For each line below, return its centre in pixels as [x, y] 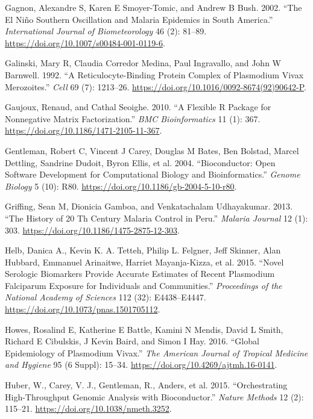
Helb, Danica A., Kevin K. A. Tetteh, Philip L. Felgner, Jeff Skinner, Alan [143, 250]
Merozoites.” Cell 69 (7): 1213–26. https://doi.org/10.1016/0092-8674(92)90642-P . [156, 86]
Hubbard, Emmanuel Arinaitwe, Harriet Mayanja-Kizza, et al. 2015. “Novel [144, 262]
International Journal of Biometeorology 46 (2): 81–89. [106, 31]
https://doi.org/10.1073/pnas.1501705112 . [83, 309]
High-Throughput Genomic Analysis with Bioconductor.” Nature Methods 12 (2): [154, 396]
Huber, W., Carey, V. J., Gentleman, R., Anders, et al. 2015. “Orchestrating [146, 385]
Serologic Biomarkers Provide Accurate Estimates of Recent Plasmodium [140, 274]
